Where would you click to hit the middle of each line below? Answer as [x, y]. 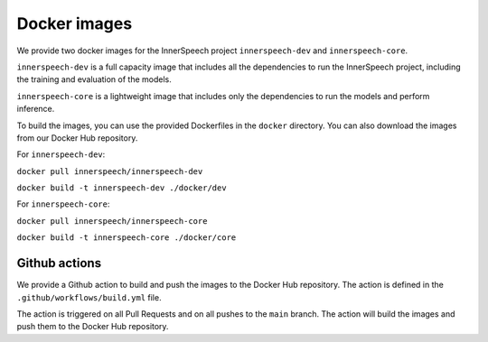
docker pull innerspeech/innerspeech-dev [110, 171]
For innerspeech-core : [63, 204]
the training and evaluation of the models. [94, 79]
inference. [36, 109]
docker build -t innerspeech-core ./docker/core [127, 238]
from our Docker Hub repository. [77, 138]
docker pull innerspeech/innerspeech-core [112, 221]
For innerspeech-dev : [61, 154]
